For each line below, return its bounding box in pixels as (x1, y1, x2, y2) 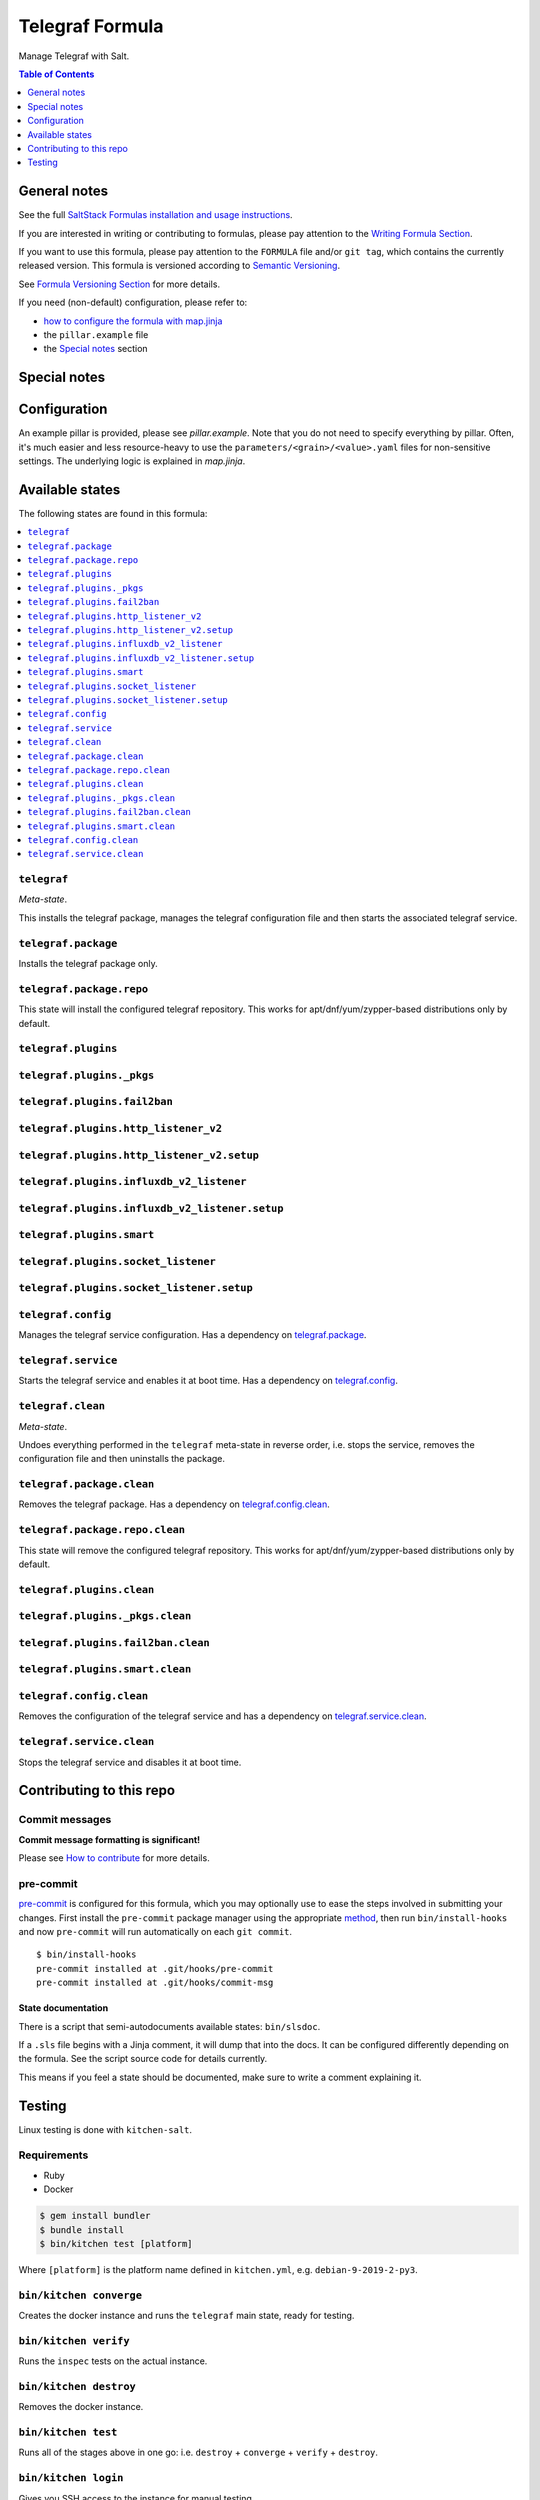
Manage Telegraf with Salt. (18, 50, 130, 62)
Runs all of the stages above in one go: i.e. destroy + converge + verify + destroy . (18, 2446, 379, 2459)
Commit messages (18, 1813, 112, 1827)
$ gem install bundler (39, 2210, 151, 2222)
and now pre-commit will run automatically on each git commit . (18, 1926, 293, 1937)
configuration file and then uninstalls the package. (18, 1453, 225, 1465)
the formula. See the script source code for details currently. (18, 2053, 268, 2065)
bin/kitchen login (18, 2471, 124, 2485)
